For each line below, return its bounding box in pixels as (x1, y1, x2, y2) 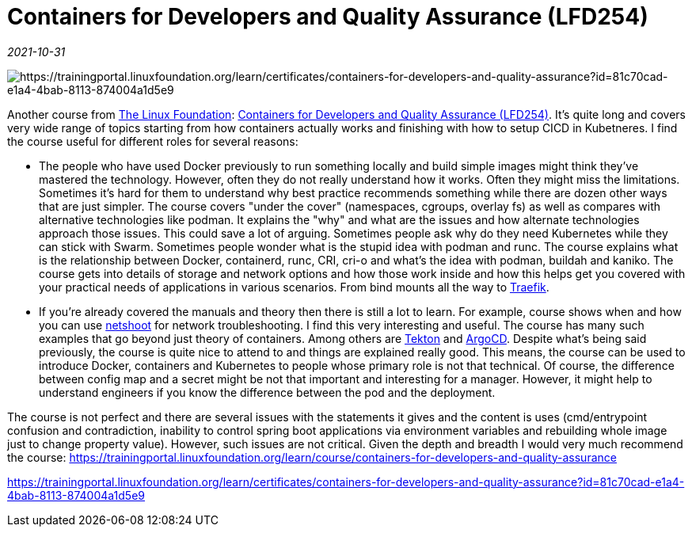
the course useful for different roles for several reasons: (7, 134, 298, 148)
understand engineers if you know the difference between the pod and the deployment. (39, 385, 496, 399)
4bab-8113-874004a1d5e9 (7, 488, 146, 502)
